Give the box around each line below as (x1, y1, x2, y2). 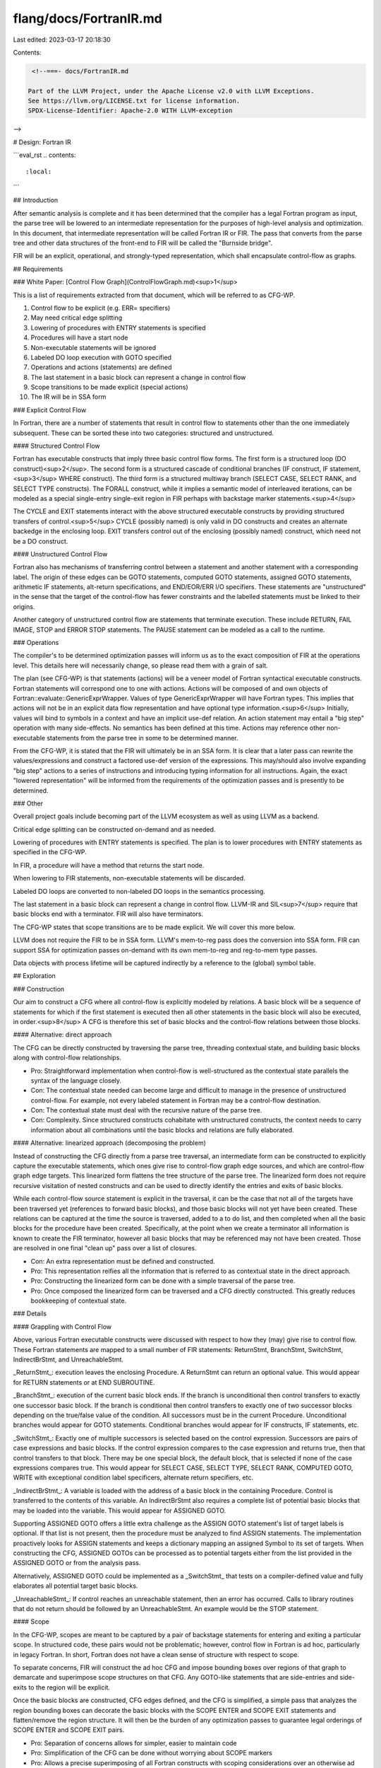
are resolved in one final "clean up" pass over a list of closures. (13, 1244, 197, 1252)
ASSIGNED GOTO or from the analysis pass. (13, 1559, 141, 1567)
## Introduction (13, 196, 59, 204)
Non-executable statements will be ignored (30, 343, 157, 351)
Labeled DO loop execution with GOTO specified (30, 353, 172, 361)
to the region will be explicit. (28, 1683, 111, 1692)
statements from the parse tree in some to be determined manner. (47, 733, 239, 742)
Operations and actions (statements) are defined (30, 363, 172, 371)
